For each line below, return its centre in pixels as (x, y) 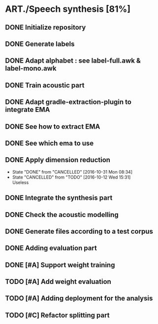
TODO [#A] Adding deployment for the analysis (79, 299)
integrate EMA (28, 110)
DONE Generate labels (40, 44)
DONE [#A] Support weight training (60, 265)
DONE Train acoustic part (45, 85)
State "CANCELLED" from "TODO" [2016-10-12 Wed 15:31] (71, 177)
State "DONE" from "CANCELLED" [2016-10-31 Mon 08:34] (72, 172)
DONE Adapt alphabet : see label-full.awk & (73, 61)
